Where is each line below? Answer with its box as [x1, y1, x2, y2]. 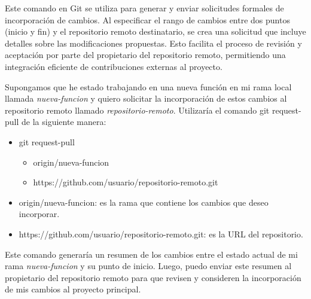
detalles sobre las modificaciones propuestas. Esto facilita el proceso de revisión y [5, 36, 302, 49]
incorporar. [19, 208, 60, 220]
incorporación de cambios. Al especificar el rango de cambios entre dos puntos [5, 13, 290, 26]
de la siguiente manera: [22, 115, 106, 128]
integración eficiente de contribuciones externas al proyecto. [5, 60, 222, 72]
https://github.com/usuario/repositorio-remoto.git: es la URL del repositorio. [19, 227, 303, 240]
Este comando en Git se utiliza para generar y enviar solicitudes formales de [5, 2, 284, 14]
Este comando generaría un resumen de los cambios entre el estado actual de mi [5, 248, 298, 260]
